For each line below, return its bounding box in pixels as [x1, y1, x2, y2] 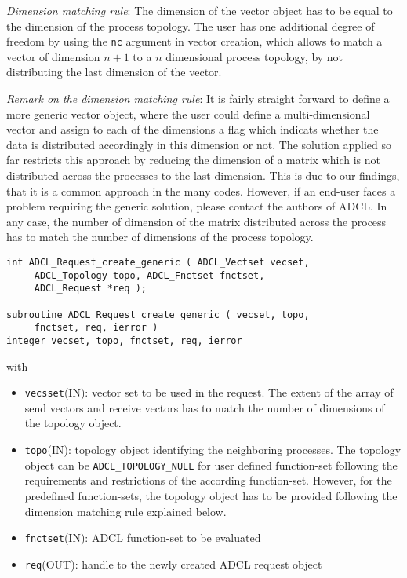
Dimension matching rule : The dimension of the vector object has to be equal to [6, 2, 393, 18]
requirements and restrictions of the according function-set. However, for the [24, 472, 392, 488]
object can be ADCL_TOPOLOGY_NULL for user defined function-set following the [24, 456, 398, 473]
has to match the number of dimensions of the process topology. [6, 229, 314, 245]
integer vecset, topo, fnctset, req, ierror [6, 335, 242, 346]
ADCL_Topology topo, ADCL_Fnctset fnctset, [34, 269, 265, 281]
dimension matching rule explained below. [24, 503, 227, 519]
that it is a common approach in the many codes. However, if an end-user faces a [6, 182, 396, 199]
